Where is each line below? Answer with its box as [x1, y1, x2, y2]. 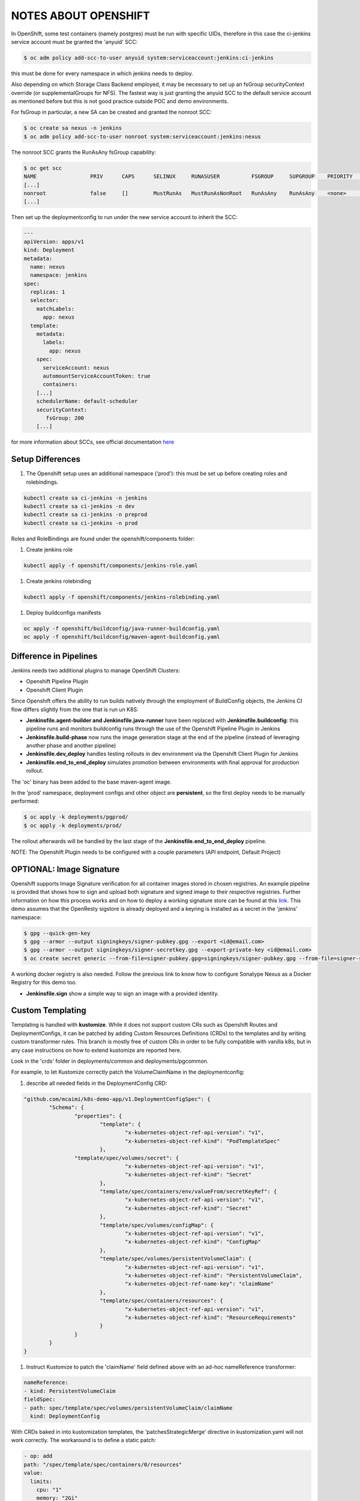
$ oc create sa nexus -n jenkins [23, 125, 122, 131]
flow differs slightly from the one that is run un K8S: [11, 705, 139, 713]
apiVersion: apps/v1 [23, 238, 84, 245]
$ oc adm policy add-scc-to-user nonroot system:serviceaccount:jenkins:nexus [23, 133, 261, 140]
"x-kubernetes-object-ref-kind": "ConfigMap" [125, 1239, 261, 1245]
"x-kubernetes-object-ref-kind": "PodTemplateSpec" [125, 1138, 280, 1144]
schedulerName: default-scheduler [36, 398, 138, 405]
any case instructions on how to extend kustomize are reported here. [11, 1046, 182, 1054]
